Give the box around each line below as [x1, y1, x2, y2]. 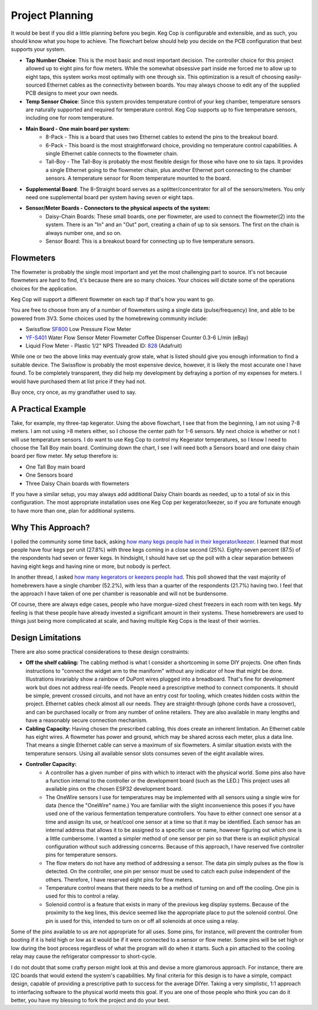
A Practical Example [11, 404, 87, 414]
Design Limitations [11, 632, 81, 642]
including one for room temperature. [25, 114, 114, 121]
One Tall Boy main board [25, 463, 85, 470]
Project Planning [11, 9, 94, 22]
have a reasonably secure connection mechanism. [25, 717, 148, 724]
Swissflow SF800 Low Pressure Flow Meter [25, 326, 131, 333]
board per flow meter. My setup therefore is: [11, 453, 118, 460]
